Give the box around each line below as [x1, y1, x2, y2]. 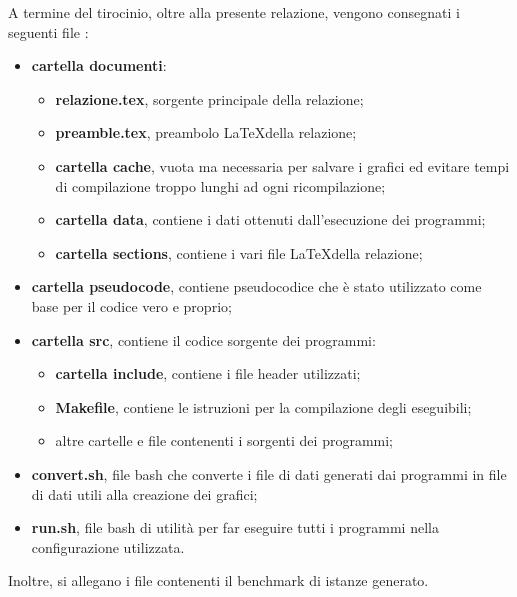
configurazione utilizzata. [31, 536, 185, 557]
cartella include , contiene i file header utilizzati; [55, 363, 361, 384]
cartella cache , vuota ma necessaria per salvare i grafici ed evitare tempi [55, 155, 510, 176]
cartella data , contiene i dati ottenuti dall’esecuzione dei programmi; [55, 209, 486, 230]
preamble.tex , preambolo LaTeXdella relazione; [55, 122, 357, 143]
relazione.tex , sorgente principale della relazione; [55, 88, 364, 109]
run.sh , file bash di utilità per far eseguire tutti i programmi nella [31, 517, 439, 538]
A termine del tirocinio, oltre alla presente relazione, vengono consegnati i [8, 2, 460, 22]
